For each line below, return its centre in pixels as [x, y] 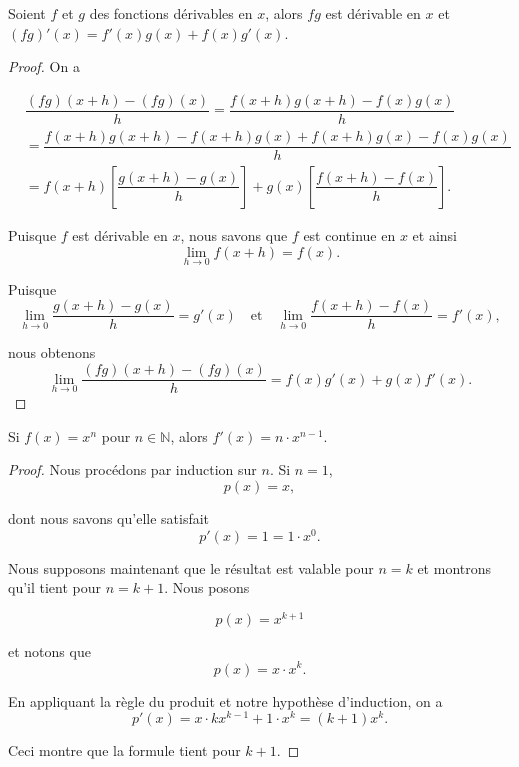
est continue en [349, 235]
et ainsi [434, 235]
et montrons [454, 567]
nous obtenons [52, 352]
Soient [27, 13]
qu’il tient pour [55, 587]
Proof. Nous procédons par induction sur [132, 469]
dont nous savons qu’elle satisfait [109, 517]
